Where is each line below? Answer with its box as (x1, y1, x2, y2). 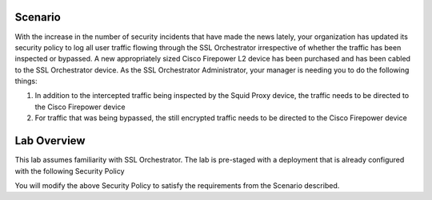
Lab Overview (14, 134, 86, 147)
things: (14, 76, 38, 86)
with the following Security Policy (14, 166, 125, 175)
